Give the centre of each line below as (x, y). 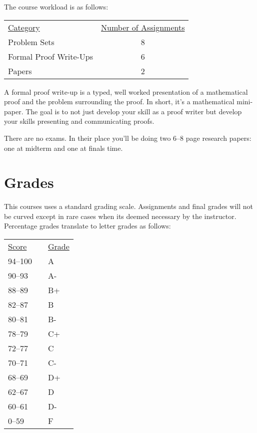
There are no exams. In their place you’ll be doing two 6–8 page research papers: (128, 138)
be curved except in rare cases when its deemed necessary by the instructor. (120, 216)
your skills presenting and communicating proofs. (79, 121)
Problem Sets (31, 42)
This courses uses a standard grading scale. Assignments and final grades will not (128, 206)
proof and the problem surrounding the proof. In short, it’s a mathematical (119, 101)
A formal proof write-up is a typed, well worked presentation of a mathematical (126, 91)
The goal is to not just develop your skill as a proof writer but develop (134, 111)
